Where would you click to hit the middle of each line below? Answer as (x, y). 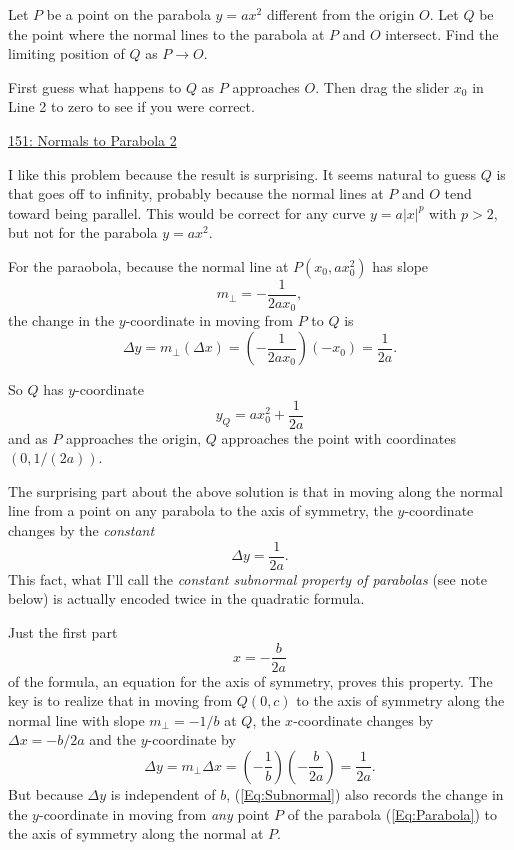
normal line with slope (76, 719)
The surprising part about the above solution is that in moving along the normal (255, 490)
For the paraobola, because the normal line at (148, 265)
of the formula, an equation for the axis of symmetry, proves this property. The (250, 680)
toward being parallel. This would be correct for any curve (187, 212)
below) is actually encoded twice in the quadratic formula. (186, 598)
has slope (400, 265)
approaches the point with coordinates (338, 437)
